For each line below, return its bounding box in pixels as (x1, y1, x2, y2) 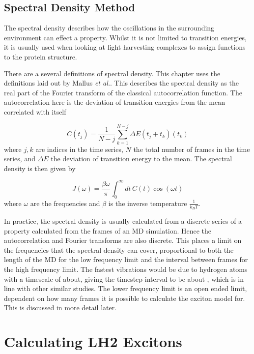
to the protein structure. (4, 51, 77, 61)
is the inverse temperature (108, 198, 187, 208)
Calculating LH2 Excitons (4, 331, 182, 352)
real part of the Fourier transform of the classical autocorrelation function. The (4, 87, 242, 97)
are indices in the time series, (35, 144, 123, 154)
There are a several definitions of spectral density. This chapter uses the (4, 68, 221, 78)
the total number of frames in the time (133, 144, 250, 154)
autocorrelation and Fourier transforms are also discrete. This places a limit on (4, 235, 242, 245)
